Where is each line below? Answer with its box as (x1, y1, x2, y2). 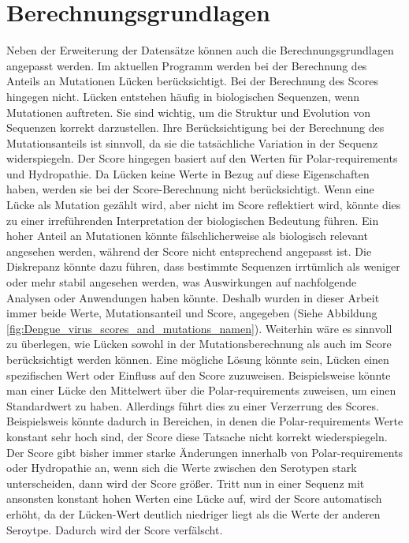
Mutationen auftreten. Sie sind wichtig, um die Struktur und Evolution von (6, 103, 371, 120)
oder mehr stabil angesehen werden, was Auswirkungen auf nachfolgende (6, 274, 357, 290)
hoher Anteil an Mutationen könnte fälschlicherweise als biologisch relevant (6, 227, 368, 244)
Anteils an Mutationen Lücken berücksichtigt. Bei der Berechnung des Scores (6, 73, 378, 89)
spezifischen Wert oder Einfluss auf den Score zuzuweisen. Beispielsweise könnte (6, 366, 391, 383)
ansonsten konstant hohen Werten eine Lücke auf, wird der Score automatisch (6, 490, 382, 507)
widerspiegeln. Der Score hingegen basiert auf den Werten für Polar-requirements (6, 150, 398, 167)
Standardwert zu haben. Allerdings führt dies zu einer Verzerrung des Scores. (6, 397, 379, 414)
